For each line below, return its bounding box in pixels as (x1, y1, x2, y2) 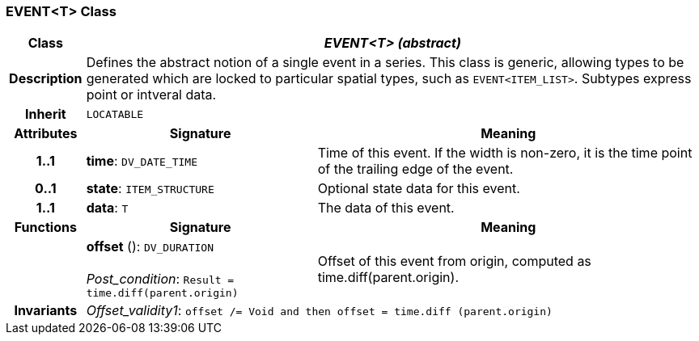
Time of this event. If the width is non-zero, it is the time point (317, 145, 693, 162)
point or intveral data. (86, 86, 217, 103)
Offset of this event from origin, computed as (317, 252, 591, 269)
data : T (86, 200, 129, 217)
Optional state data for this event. (317, 180, 520, 197)
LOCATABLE (86, 107, 144, 120)
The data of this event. (317, 200, 455, 217)
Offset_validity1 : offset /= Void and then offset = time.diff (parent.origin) (86, 302, 553, 319)
